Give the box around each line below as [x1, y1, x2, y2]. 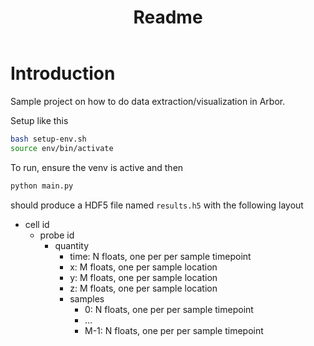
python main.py [10, 181, 74, 191]
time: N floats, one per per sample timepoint [69, 250, 252, 262]
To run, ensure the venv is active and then [10, 161, 184, 173]
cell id [24, 218, 50, 230]
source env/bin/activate [10, 143, 114, 153]
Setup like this [10, 114, 69, 126]
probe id [39, 229, 75, 241]
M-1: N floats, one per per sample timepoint [84, 324, 264, 336]
